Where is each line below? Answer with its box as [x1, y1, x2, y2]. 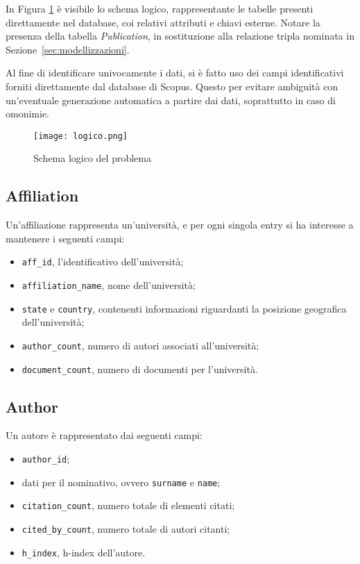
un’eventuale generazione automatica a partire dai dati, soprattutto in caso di [6, 92, 336, 107]
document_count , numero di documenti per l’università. [22, 361, 258, 376]
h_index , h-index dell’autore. [22, 545, 146, 559]
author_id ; [22, 451, 70, 466]
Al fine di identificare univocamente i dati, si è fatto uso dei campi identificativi [6, 65, 344, 80]
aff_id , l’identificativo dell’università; [22, 254, 184, 269]
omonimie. [6, 106, 49, 121]
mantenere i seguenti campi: [6, 231, 125, 245]
